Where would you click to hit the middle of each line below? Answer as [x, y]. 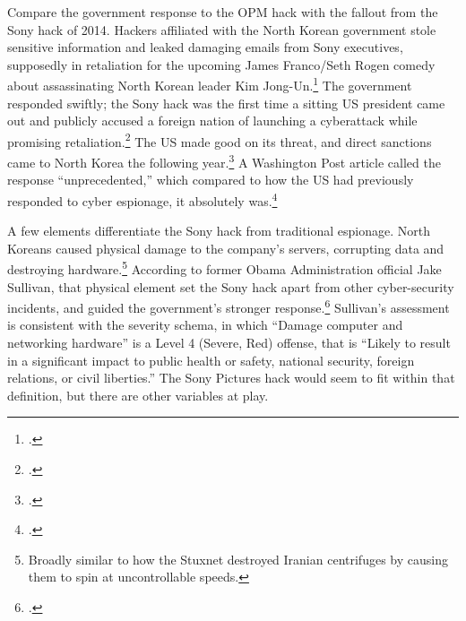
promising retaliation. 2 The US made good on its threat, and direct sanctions [220, 140]
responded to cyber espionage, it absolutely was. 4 [142, 199]
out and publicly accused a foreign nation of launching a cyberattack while [212, 121]
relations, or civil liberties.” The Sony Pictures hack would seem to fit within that [231, 378]
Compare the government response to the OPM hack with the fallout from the [223, 12]
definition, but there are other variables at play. [138, 395]
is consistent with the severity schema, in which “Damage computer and [205, 325]
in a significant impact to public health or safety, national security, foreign [211, 360]
